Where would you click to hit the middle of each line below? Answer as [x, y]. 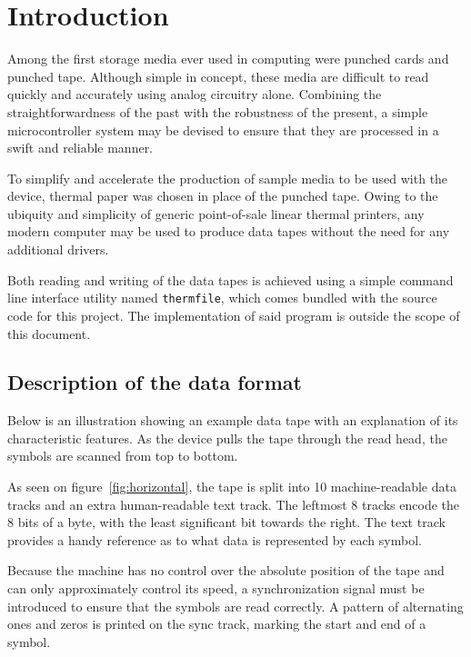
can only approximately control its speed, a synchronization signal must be [216, 588]
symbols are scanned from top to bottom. [123, 456]
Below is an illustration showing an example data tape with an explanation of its [233, 420]
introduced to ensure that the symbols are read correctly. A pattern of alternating [235, 606]
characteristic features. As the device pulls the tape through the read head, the [227, 438]
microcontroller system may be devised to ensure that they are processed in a [223, 129]
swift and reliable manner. [80, 148]
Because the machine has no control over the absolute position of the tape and [226, 570]
